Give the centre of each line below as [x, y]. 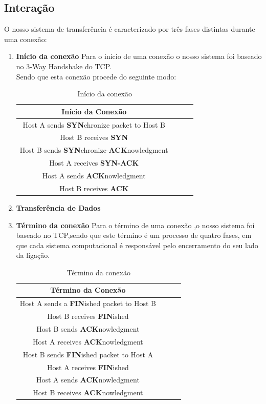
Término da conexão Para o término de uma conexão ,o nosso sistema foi [135, 225]
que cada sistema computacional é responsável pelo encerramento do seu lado [137, 245]
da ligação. [33, 255]
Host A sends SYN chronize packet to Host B [94, 124]
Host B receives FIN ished [88, 316]
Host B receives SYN [94, 137]
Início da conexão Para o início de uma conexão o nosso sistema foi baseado [139, 56]
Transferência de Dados [58, 207]
